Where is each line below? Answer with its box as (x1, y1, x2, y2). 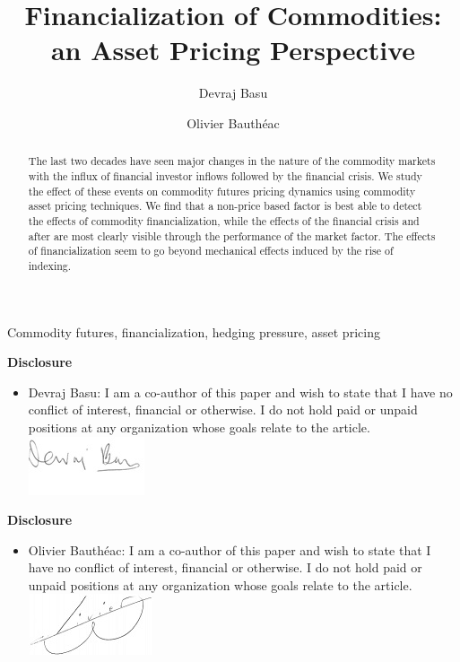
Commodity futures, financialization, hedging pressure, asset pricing (7, 322, 380, 341)
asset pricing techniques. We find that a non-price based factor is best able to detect (28, 198, 422, 213)
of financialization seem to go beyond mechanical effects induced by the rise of (28, 243, 394, 258)
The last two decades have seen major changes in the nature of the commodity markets (28, 153, 436, 169)
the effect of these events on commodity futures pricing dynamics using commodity (28, 183, 416, 198)
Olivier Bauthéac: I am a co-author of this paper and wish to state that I (28, 540, 431, 559)
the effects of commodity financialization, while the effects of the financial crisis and (28, 213, 420, 228)
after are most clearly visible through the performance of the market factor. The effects (28, 228, 436, 243)
